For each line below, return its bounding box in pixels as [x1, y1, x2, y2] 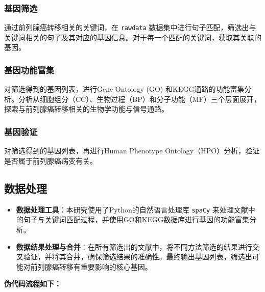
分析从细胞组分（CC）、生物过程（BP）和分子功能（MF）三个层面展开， [18, 93, 261, 104]
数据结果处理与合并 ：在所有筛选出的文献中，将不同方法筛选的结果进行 [16, 241, 252, 252]
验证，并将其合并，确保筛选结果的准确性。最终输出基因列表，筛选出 [23, 251, 252, 262]
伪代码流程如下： [4, 278, 61, 289]
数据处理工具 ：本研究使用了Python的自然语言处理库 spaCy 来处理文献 [16, 204, 248, 215]
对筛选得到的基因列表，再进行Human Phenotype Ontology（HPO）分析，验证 [4, 145, 260, 156]
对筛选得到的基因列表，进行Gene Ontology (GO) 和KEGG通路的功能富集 [4, 84, 245, 94]
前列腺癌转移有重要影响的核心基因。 [30, 261, 152, 272]
